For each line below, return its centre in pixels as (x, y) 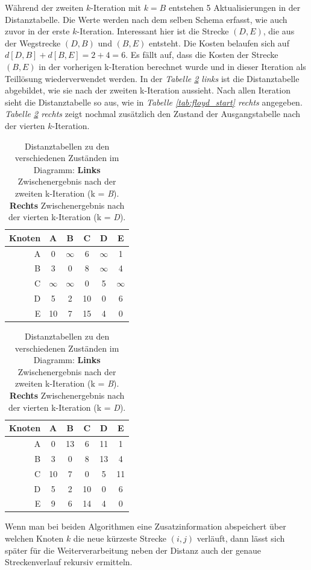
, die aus (279, 31)
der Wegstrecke (33, 43)
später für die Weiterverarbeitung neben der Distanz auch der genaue (133, 550)
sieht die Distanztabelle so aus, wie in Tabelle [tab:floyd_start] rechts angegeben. (154, 102)
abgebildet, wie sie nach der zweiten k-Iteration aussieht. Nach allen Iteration (148, 90)
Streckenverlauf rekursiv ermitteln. (69, 562)
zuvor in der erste (37, 31)
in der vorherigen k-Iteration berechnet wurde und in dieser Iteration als (172, 66)
